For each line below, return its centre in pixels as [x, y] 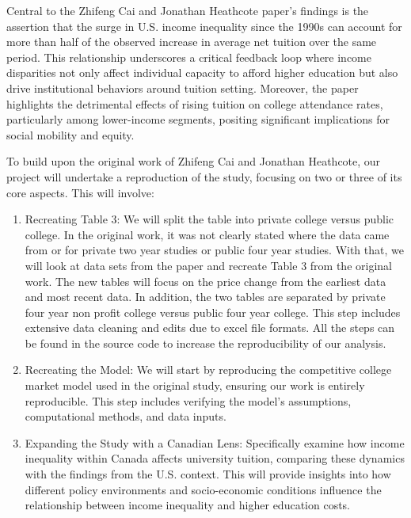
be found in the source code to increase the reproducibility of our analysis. [205, 343]
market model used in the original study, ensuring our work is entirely [195, 385]
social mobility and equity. [70, 134]
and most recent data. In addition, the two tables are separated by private [205, 297]
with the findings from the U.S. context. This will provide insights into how [208, 474]
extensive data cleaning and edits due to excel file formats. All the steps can [210, 328]
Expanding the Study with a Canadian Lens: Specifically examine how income [215, 442]
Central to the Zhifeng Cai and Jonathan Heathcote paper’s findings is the [188, 10]
